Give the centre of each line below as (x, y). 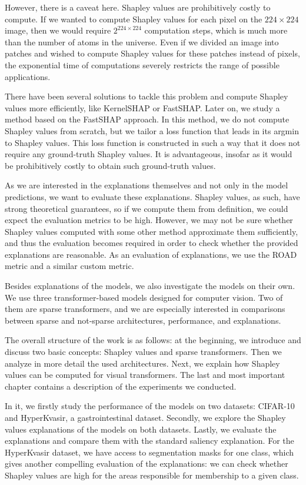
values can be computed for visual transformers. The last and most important (145, 375)
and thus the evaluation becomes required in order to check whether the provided (152, 243)
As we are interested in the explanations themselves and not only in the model (147, 185)
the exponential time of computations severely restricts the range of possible (142, 64)
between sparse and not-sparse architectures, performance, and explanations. (143, 320)
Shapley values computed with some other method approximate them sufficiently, (152, 231)
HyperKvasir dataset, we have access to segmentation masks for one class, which (149, 452)
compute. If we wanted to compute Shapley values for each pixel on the (134, 19)
